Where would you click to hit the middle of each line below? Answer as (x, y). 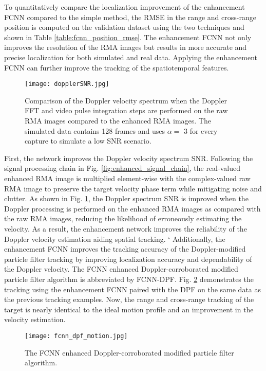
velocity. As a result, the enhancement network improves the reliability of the (126, 228)
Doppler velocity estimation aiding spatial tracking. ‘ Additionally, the (115, 238)
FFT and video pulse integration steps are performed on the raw (126, 110)
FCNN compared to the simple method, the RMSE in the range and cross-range (130, 17)
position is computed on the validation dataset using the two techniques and (124, 27)
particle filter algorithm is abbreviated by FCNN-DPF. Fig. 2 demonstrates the (129, 279)
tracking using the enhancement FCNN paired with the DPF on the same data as (133, 289)
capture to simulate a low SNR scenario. (88, 141)
